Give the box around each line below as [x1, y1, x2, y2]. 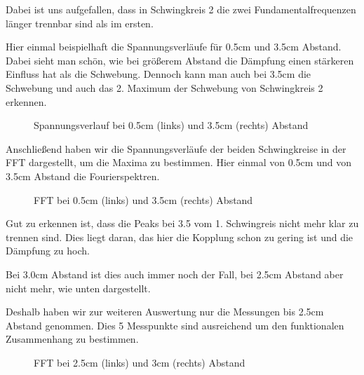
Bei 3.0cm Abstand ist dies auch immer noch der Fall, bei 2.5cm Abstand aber [6, 266, 344, 281]
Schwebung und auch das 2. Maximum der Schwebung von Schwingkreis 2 [6, 80, 323, 95]
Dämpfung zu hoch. [6, 243, 90, 258]
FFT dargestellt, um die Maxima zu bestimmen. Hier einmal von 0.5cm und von [6, 155, 351, 170]
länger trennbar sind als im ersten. [6, 15, 154, 30]
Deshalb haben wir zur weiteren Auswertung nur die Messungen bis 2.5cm [6, 304, 324, 319]
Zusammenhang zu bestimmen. [6, 332, 139, 346]
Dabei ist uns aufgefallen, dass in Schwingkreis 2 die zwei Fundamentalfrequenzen [6, 2, 356, 16]
